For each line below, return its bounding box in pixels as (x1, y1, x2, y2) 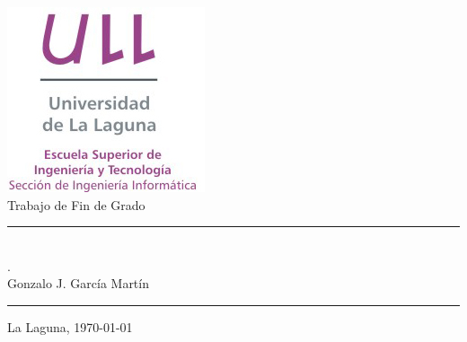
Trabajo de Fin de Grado (7, 195, 145, 214)
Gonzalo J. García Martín (7, 274, 149, 293)
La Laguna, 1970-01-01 (7, 317, 133, 336)
